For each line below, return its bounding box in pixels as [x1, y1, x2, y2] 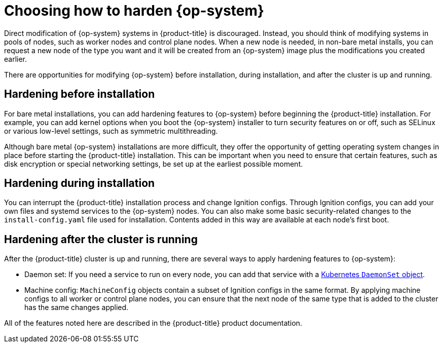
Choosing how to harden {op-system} [4, 2, 265, 19]
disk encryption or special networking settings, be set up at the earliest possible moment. [4, 159, 303, 168]
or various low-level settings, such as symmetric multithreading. [4, 126, 218, 135]
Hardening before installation [4, 88, 155, 101]
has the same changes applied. [24, 303, 129, 312]
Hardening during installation [4, 177, 155, 190]
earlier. [4, 54, 27, 63]
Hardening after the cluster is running [4, 233, 198, 246]
